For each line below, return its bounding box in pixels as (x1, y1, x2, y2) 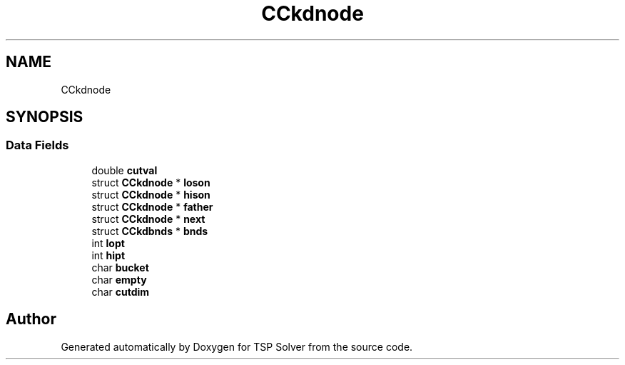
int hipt (91, 249, 126, 261)
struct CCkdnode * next (91, 212, 205, 225)
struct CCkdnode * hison (91, 188, 210, 201)
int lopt (91, 236, 125, 249)
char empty (91, 273, 147, 286)
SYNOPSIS (6, 108, 83, 126)
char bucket (91, 261, 149, 274)
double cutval (91, 164, 158, 176)
